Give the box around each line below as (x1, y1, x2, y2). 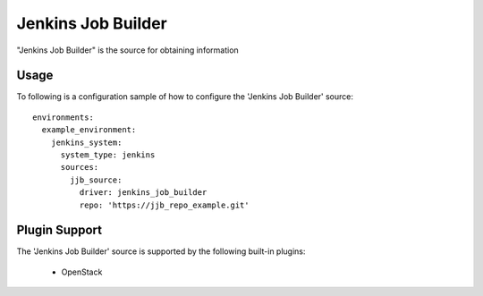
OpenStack (61, 266, 103, 277)
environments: (32, 112, 94, 123)
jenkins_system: (50, 137, 123, 148)
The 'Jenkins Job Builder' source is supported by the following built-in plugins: (16, 246, 306, 257)
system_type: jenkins (60, 150, 156, 160)
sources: (60, 162, 99, 173)
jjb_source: (70, 174, 123, 185)
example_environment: (41, 125, 137, 135)
